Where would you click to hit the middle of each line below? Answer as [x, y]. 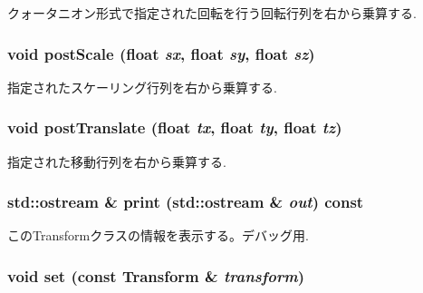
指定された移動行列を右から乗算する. [117, 161]
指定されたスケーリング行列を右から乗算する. [142, 87]
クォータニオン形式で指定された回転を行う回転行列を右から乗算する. [212, 13]
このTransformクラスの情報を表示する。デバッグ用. [158, 235]
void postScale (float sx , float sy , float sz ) [161, 53]
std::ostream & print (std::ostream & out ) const [186, 202]
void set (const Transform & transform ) [156, 275]
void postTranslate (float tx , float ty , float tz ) [175, 127]
